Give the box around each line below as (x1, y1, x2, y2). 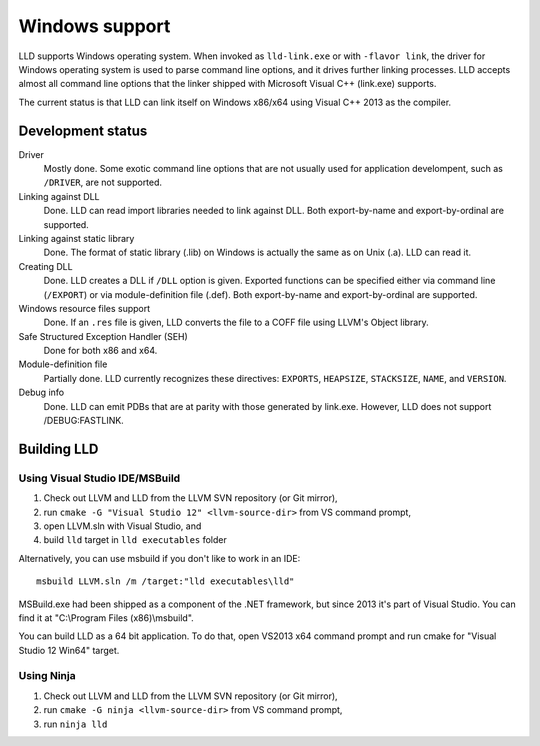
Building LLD (18, 440, 99, 457)
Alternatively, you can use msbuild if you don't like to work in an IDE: (18, 552, 301, 564)
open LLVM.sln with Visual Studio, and (43, 520, 202, 532)
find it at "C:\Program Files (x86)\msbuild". (18, 611, 194, 624)
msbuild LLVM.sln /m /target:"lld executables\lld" (36, 576, 295, 587)
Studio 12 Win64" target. (18, 644, 120, 656)
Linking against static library (18, 232, 135, 244)
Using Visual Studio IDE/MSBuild (18, 471, 181, 485)
